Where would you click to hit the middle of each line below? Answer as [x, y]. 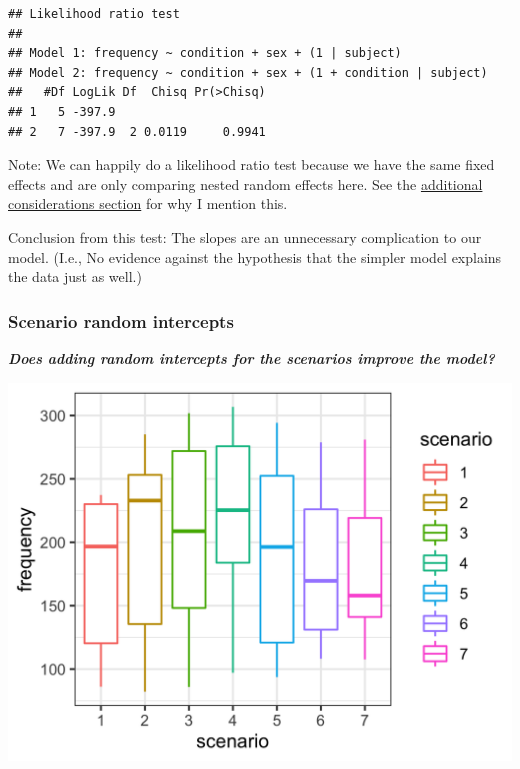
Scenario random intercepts [121, 320]
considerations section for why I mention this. [148, 203]
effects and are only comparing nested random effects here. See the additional [245, 183]
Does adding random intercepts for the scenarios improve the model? [251, 357]
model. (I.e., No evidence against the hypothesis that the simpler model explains [255, 256]
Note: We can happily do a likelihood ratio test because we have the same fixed [251, 164]
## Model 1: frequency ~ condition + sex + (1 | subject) [205, 53]
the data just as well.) [75, 276]
